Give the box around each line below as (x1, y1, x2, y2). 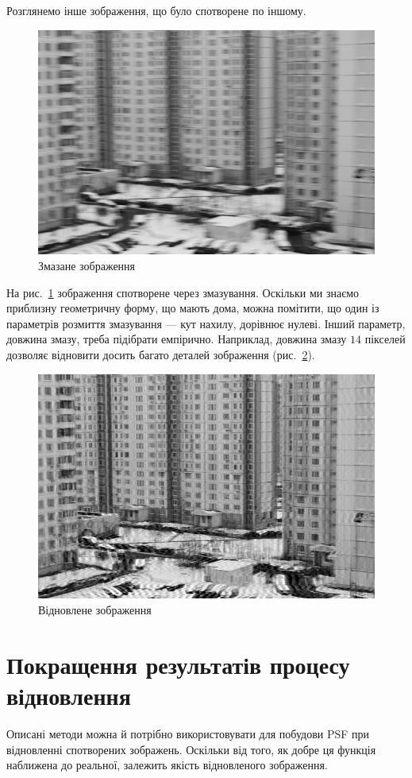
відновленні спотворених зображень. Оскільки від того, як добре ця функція (6, 741, 376, 757)
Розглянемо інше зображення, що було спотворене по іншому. (6, 2, 306, 18)
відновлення (6, 679, 131, 712)
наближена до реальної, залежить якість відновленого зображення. (6, 757, 328, 773)
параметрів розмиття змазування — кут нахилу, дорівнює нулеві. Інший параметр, (6, 315, 406, 331)
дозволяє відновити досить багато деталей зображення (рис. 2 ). (6, 346, 315, 363)
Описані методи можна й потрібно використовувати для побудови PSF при (6, 725, 370, 741)
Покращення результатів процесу (6, 648, 350, 680)
